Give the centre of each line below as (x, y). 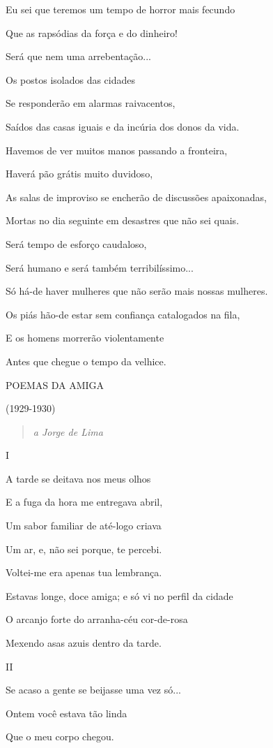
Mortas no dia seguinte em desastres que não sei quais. (123, 220)
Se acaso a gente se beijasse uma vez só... (93, 690)
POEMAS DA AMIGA (55, 384)
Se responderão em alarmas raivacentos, (91, 103)
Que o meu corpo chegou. (60, 736)
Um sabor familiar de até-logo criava (84, 526)
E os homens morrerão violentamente (85, 338)
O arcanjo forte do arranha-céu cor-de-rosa (97, 619)
